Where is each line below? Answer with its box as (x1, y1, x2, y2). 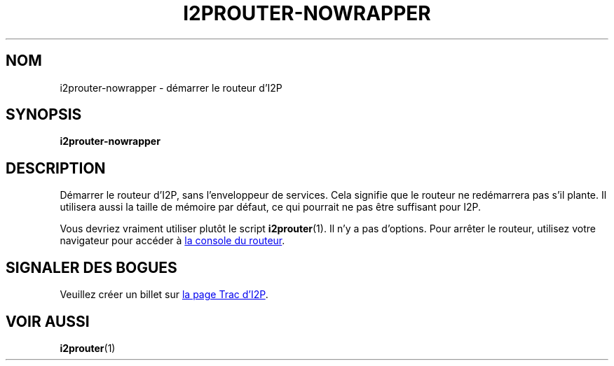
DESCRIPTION (6, 159, 106, 177)
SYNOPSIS (6, 106, 82, 124)
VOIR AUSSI (6, 312, 90, 330)
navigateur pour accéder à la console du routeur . (60, 234, 285, 247)
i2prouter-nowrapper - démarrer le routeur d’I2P (60, 81, 282, 94)
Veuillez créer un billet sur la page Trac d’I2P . (60, 288, 268, 301)
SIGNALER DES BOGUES (6, 258, 177, 276)
